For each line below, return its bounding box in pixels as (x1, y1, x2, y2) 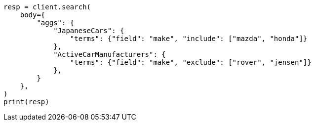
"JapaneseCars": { (53, 27, 124, 35)
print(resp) (3, 98, 49, 106)
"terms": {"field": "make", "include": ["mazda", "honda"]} (70, 35, 308, 42)
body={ (20, 11, 45, 19)
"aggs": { (37, 19, 75, 27)
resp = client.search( (3, 3, 91, 11)
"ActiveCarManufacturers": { (53, 50, 166, 58)
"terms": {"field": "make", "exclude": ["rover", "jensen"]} (70, 58, 312, 66)
